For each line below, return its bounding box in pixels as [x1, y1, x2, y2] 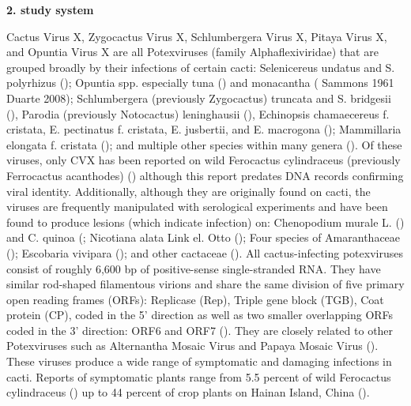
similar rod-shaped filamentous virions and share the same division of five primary [6, 276, 405, 292]
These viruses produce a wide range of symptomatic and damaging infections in [6, 353, 392, 370]
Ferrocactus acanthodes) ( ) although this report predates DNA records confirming [6, 167, 404, 183]
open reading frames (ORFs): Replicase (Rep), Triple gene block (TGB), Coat [6, 291, 384, 307]
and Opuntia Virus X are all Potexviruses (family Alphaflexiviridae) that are [6, 43, 379, 60]
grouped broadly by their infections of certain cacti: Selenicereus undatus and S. [6, 58, 395, 75]
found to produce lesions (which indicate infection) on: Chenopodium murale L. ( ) [6, 213, 405, 230]
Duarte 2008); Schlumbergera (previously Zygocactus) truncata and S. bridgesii [6, 89, 391, 106]
